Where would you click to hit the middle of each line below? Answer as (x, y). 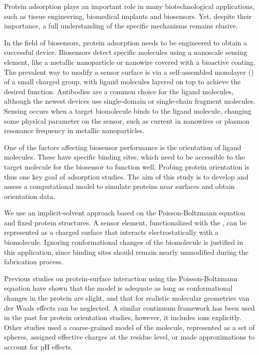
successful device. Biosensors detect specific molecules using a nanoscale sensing (126, 52)
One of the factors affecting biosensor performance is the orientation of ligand (123, 147)
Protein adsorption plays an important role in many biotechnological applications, (129, 6)
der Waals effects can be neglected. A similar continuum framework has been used (129, 307)
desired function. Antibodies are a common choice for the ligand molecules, (119, 91)
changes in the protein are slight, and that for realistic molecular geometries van (127, 298)
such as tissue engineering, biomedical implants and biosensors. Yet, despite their (128, 16)
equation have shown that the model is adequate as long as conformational (118, 288)
